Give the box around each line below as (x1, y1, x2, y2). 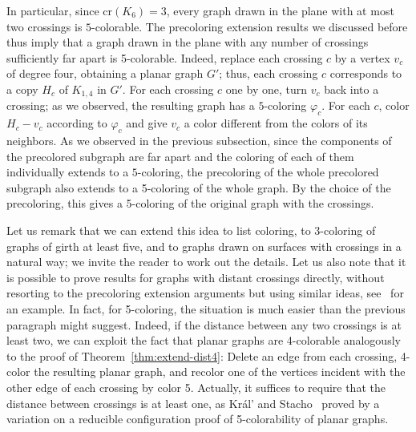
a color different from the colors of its (184, 115, 368, 131)
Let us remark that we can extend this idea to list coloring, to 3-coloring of (6, 221, 376, 238)
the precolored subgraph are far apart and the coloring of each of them (6, 147, 354, 164)
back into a (324, 80, 379, 97)
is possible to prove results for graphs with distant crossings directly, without (6, 268, 385, 285)
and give (126, 115, 168, 131)
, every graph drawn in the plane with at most (166, 2, 394, 18)
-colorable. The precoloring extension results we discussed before (91, 18, 408, 34)
